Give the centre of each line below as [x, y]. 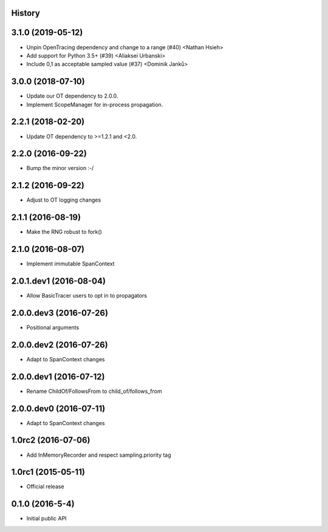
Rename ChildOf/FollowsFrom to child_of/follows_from [94, 391]
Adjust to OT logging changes [64, 200]
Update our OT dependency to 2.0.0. [72, 96]
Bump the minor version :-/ [60, 168]
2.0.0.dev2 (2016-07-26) [60, 345]
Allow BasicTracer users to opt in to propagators [87, 296]
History [26, 13]
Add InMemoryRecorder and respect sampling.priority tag [99, 455]
